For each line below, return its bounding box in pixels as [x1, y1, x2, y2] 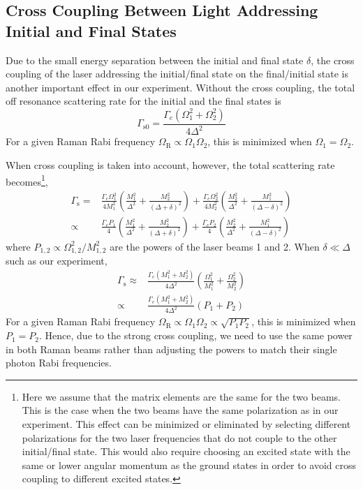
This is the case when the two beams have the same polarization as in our [22, 403, 339, 417]
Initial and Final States [6, 20, 177, 41]
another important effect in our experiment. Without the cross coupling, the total [6, 80, 355, 94]
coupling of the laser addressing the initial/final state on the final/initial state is [6, 66, 348, 81]
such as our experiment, [6, 253, 108, 268]
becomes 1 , [6, 172, 48, 188]
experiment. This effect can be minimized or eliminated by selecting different [22, 417, 351, 431]
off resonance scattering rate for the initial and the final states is [6, 94, 281, 108]
